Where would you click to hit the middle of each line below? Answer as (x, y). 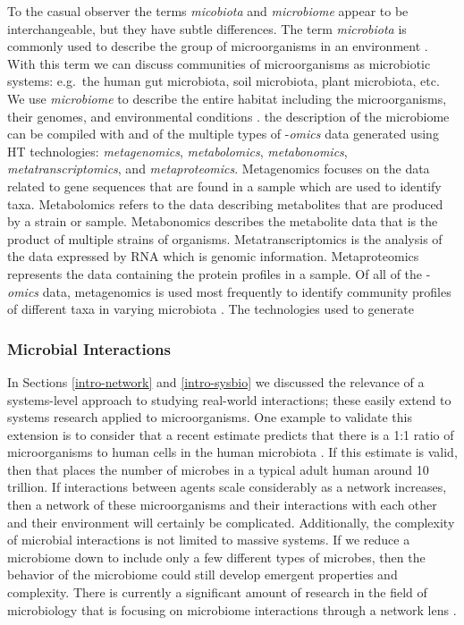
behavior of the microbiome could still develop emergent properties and (202, 574)
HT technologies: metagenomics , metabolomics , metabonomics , (177, 151)
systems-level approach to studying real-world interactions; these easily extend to (229, 399)
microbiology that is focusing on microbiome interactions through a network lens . (232, 609)
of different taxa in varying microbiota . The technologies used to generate (211, 309)
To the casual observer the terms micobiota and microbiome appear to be (208, 11)
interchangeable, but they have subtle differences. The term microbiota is (207, 28)
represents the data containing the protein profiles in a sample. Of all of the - (219, 273)
